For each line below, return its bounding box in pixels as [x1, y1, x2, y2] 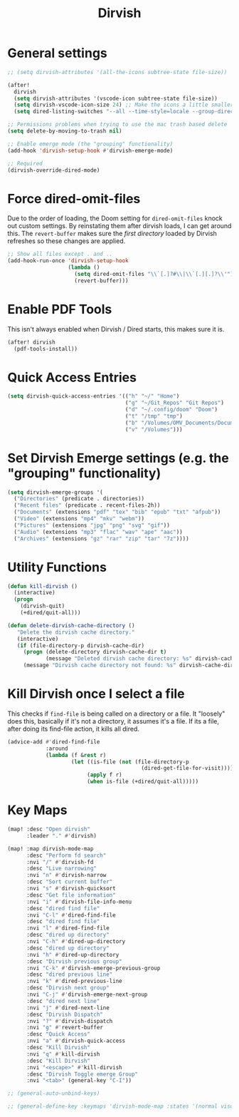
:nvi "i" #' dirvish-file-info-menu [26, 898, 132, 905]
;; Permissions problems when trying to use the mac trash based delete [7, 121, 228, 128]
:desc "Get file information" [26, 891, 116, 899]
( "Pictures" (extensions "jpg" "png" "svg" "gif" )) [14, 522, 171, 529]
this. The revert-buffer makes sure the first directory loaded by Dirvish [7, 230, 217, 238]
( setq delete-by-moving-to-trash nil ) [7, 128, 122, 135]
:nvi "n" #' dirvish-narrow [26, 872, 107, 879]
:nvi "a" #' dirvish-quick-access [26, 1037, 126, 1045]
